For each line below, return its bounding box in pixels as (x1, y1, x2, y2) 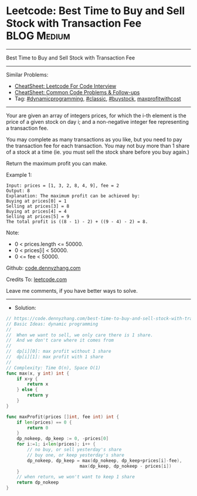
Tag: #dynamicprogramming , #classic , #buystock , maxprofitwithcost (14, 95, 181, 102)
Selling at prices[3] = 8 (6, 203, 69, 209)
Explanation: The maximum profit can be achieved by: (6, 193, 141, 199)
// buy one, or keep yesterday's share (27, 452, 125, 458)
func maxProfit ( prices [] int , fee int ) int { (6, 414, 119, 419)
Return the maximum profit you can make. (6, 160, 107, 167)
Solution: (14, 304, 36, 311)
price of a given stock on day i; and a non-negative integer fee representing (6, 118, 189, 125)
